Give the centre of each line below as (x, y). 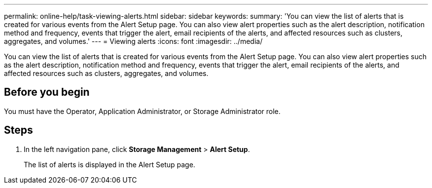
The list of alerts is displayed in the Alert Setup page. (109, 164)
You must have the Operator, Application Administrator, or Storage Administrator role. (142, 111)
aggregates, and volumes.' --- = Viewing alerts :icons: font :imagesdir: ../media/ (133, 41)
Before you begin (47, 92)
